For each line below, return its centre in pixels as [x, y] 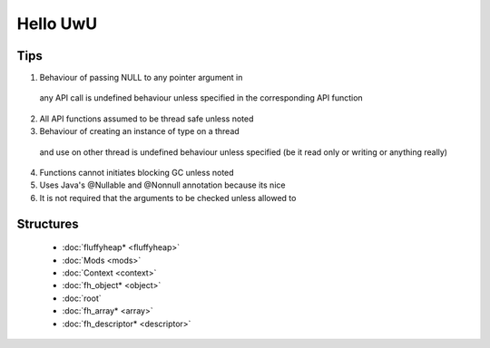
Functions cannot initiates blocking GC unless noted [137, 173]
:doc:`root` [82, 298]
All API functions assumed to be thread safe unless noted [147, 119]
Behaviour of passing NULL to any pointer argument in [141, 78]
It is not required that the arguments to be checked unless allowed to [168, 198]
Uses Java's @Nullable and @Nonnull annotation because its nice [162, 185]
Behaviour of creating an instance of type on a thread [139, 131]
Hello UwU [57, 24]
